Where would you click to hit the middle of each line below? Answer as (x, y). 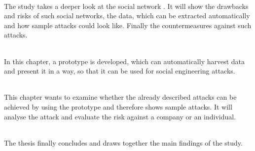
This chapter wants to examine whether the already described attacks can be (120, 97)
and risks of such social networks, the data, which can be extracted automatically (127, 16)
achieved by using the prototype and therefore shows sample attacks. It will (118, 106)
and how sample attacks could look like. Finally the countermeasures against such (128, 25)
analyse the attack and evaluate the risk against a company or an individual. (120, 116)
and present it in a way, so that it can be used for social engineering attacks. (120, 71)
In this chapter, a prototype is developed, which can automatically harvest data (125, 61)
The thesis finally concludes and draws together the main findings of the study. (123, 142)
